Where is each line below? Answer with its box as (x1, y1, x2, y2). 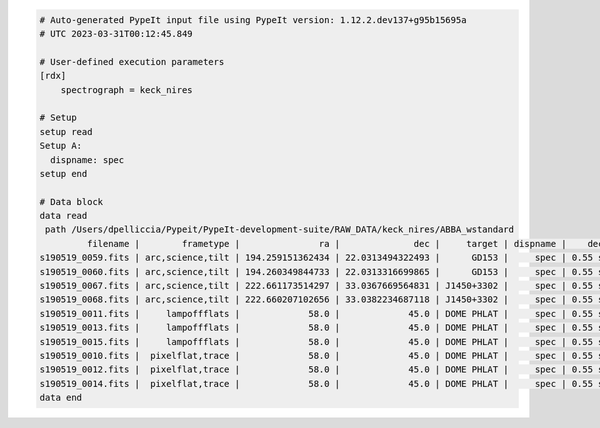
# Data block (39, 196, 104, 207)
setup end (39, 168, 88, 179)
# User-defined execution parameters (39, 56, 225, 67)
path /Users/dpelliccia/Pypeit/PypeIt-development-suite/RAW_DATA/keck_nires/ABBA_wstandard (45, 224, 515, 235)
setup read (39, 126, 93, 137)
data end (39, 392, 83, 404)
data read (39, 210, 88, 222)
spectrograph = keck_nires (60, 84, 194, 95)
